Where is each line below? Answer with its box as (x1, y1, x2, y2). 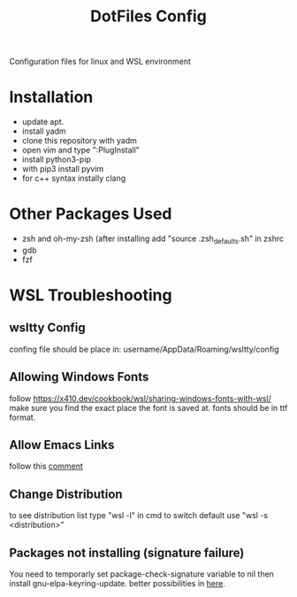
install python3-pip (21, 154, 91, 165)
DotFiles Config (89, 6, 208, 27)
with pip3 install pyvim (21, 164, 104, 174)
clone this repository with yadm (21, 136, 137, 146)
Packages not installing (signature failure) (9, 545, 245, 560)
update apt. (21, 117, 65, 128)
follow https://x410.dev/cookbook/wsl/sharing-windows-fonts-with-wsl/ (9, 392, 271, 404)
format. (9, 412, 36, 423)
